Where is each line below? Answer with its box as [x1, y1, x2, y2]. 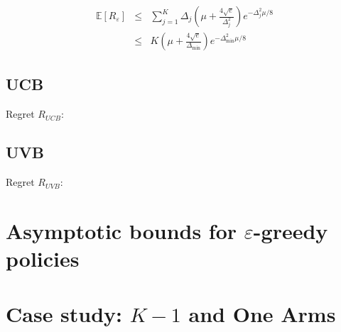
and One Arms [188, 299, 336, 328]
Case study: [6, 299, 123, 328]
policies [6, 244, 80, 273]
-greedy [253, 216, 328, 245]
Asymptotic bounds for [6, 216, 237, 245]
